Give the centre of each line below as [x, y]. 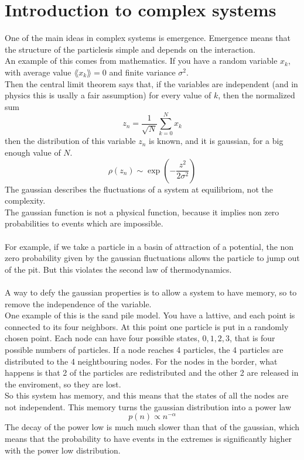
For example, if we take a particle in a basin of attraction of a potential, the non [149, 246]
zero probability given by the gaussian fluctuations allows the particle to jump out [152, 258]
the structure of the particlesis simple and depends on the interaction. [130, 49]
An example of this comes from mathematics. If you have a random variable [141, 61]
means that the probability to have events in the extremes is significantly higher [148, 439]
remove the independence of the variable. [78, 303]
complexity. [25, 200]
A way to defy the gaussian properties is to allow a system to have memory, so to [151, 292]
